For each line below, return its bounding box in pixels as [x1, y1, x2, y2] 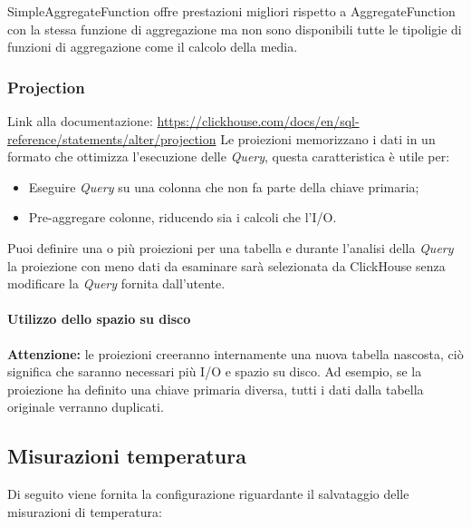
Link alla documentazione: [7, 112, 153, 130]
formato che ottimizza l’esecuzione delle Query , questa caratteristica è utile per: [7, 147, 450, 166]
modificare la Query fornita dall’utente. [7, 274, 226, 293]
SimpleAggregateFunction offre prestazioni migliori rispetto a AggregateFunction [7, 2, 456, 20]
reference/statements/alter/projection [7, 129, 216, 148]
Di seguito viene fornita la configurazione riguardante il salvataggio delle [7, 484, 409, 503]
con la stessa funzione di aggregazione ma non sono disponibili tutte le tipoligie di [7, 19, 462, 38]
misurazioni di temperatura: [7, 502, 162, 521]
